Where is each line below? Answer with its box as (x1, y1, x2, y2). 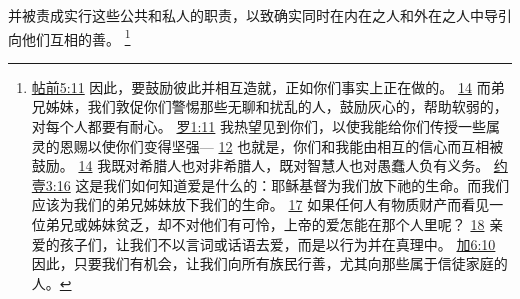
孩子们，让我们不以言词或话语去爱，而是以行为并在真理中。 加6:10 (59, 233, 496, 254)
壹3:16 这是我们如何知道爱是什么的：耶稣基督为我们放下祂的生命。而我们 (31, 174, 510, 195)
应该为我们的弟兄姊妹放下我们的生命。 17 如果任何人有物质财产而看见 (31, 194, 490, 215)
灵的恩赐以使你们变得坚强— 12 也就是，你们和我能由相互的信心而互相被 (31, 135, 504, 156)
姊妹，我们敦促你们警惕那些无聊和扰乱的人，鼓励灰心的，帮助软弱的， (45, 96, 508, 117)
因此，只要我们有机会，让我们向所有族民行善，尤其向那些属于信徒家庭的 (31, 253, 508, 274)
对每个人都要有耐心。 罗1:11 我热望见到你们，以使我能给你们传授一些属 (31, 116, 501, 137)
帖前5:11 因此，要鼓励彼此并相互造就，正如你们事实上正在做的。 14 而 (31, 76, 491, 97)
